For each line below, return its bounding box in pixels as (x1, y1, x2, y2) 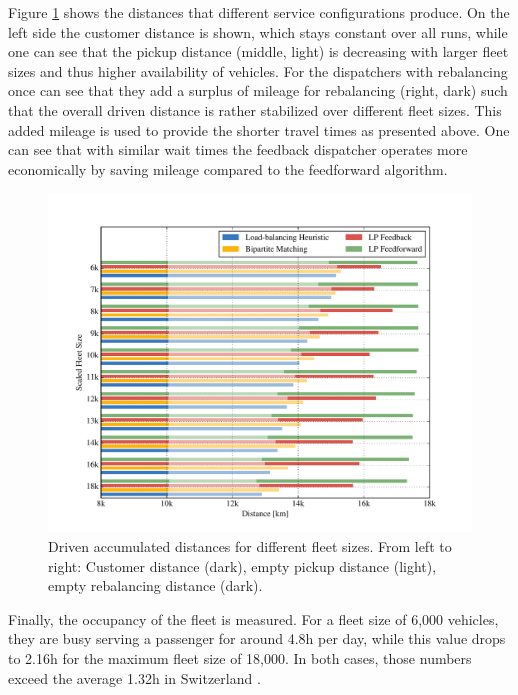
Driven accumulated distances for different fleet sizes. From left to (48, 536, 452, 557)
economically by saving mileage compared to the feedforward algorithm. (8, 158, 448, 179)
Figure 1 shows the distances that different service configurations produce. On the (8, 2, 510, 22)
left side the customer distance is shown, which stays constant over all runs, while (8, 21, 508, 42)
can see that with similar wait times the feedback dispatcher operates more (8, 139, 468, 160)
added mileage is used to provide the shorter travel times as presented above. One (8, 119, 510, 140)
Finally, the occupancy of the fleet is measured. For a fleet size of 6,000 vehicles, (8, 608, 499, 629)
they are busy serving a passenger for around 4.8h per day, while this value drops (8, 628, 506, 649)
